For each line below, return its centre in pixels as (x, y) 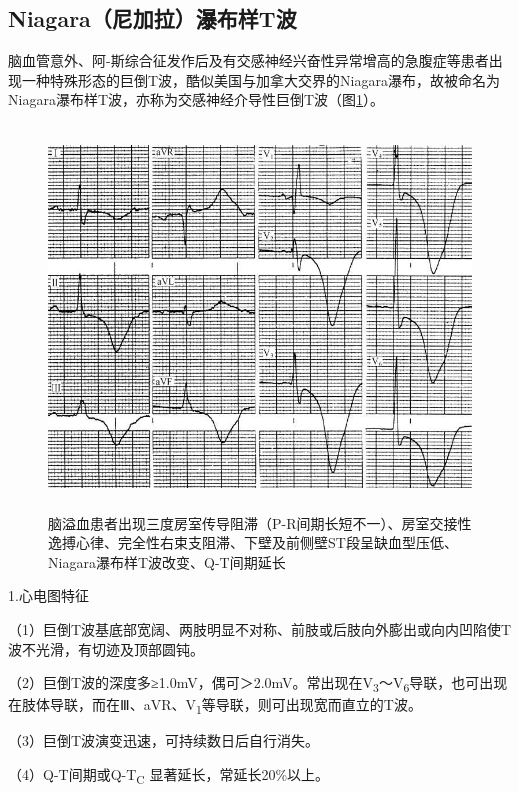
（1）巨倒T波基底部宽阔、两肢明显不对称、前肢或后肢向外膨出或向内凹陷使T (260, 628)
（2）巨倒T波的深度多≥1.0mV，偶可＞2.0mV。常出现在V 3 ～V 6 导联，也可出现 (258, 683)
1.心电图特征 (48, 595)
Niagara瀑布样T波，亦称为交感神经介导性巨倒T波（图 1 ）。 (196, 99)
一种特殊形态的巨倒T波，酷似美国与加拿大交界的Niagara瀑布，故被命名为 (260, 79)
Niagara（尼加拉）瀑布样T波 (152, 18)
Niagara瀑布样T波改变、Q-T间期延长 (167, 561)
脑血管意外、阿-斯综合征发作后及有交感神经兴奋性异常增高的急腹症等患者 (248, 60)
